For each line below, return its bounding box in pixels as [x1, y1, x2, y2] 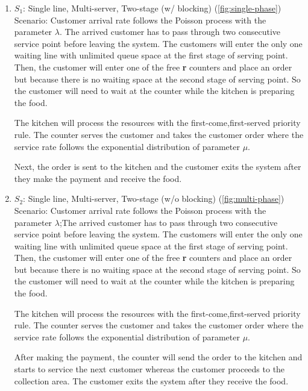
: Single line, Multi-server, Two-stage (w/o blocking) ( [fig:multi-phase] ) [23, 192, 284, 205]
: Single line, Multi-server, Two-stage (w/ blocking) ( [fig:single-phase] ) [23, 2, 281, 14]
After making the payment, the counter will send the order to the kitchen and [14, 351, 303, 363]
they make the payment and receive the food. [14, 172, 182, 184]
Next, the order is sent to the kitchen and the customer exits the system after [14, 160, 301, 173]
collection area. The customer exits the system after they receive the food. [14, 374, 289, 387]
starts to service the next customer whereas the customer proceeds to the [14, 363, 285, 375]
